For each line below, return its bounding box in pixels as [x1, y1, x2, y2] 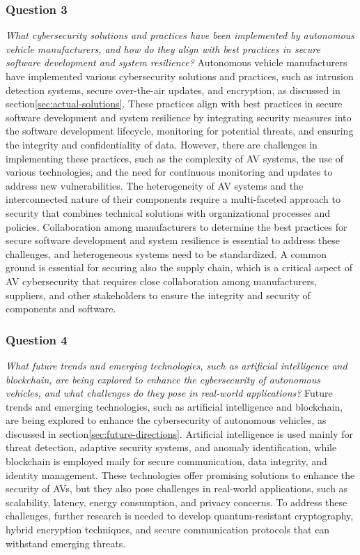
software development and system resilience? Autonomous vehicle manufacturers [6, 55, 347, 70]
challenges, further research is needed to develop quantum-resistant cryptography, [6, 508, 354, 523]
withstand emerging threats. [6, 535, 126, 550]
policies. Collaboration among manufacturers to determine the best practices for [6, 219, 347, 234]
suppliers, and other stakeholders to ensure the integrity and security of [6, 287, 311, 302]
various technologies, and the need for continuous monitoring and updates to [6, 165, 333, 179]
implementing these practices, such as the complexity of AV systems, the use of [6, 151, 344, 165]
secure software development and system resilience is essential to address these [6, 233, 341, 248]
